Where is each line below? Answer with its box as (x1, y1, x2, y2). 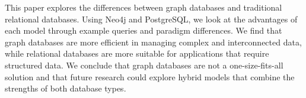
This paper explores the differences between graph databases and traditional (5, 1, 282, 13)
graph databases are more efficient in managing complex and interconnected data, (5, 35, 302, 48)
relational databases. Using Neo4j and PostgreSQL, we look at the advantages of (5, 12, 298, 25)
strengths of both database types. (5, 82, 126, 94)
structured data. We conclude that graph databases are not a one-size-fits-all (5, 58, 283, 71)
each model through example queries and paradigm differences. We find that (5, 24, 282, 37)
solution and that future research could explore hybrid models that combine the (5, 70, 295, 83)
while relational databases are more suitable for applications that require (5, 47, 269, 60)
